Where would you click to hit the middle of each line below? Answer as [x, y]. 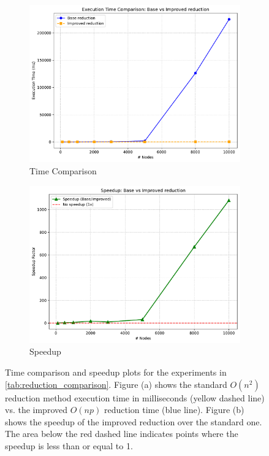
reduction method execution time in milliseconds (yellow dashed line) [135, 397]
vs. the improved [36, 410]
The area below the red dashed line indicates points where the [122, 434]
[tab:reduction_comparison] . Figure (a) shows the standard [116, 384]
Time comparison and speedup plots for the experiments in [116, 372]
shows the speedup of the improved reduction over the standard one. [134, 421]
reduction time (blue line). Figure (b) [174, 410]
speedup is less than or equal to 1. [69, 445]
